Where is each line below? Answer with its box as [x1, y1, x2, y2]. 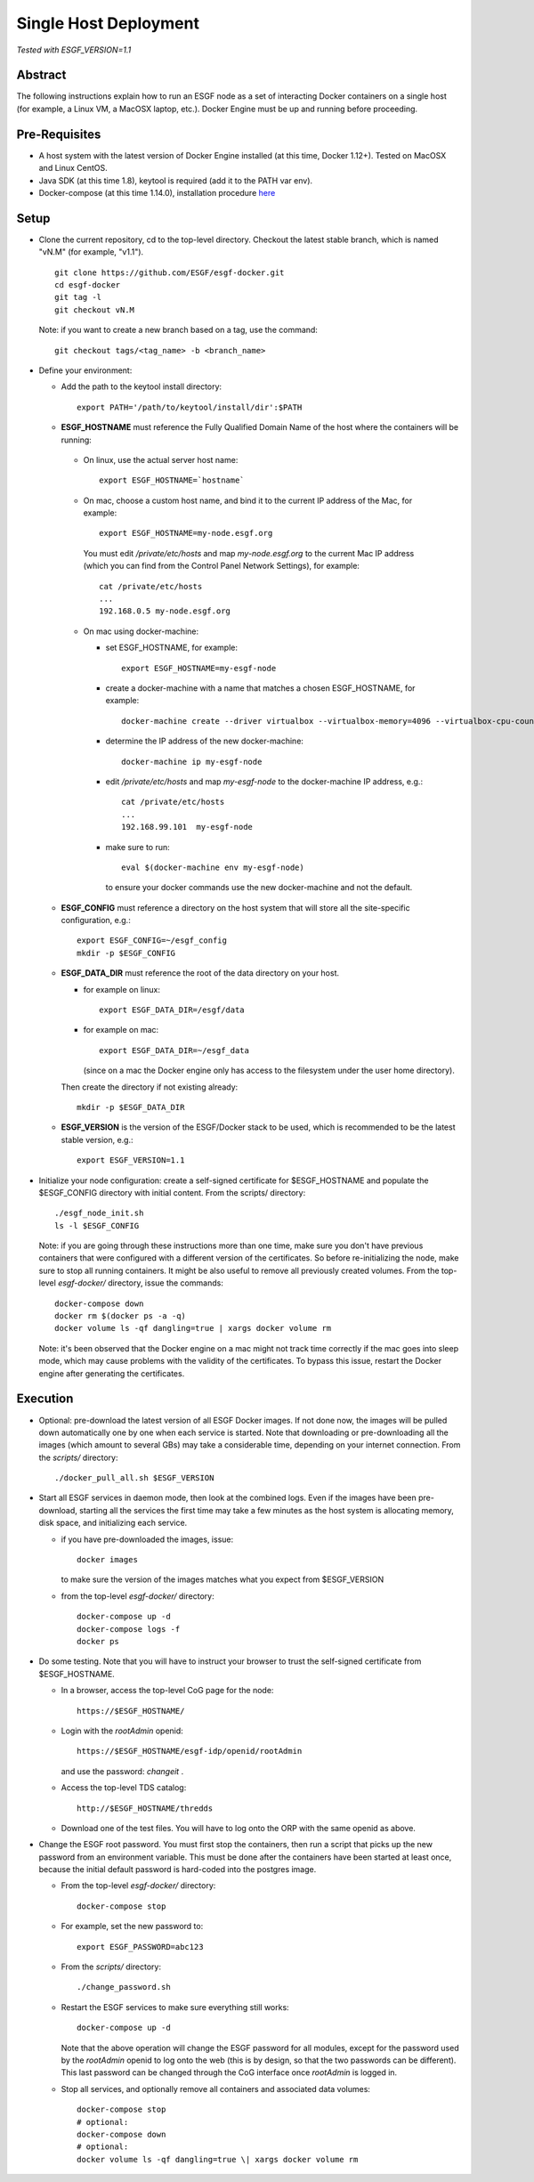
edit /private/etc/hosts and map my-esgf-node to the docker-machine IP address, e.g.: [105, 775, 423, 787]
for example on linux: [83, 984, 160, 994]
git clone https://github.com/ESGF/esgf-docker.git [54, 267, 285, 278]
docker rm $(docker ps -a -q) [54, 1311, 187, 1321]
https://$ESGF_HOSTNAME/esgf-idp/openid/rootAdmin [77, 1746, 303, 1756]
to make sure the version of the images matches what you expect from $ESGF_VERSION [61, 1574, 384, 1585]
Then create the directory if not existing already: [61, 1082, 239, 1092]
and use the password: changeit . [61, 1765, 184, 1776]
